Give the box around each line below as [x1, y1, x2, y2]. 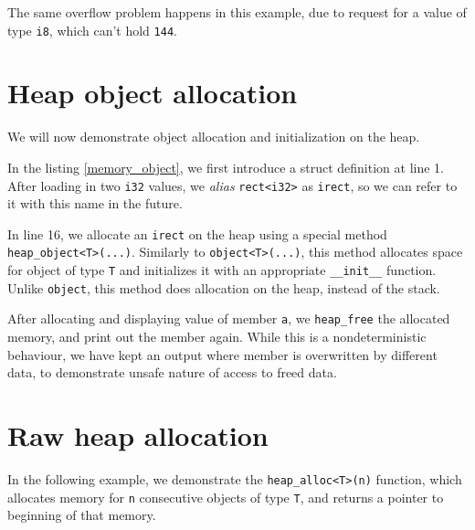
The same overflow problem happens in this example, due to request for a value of [7, 3, 467, 21]
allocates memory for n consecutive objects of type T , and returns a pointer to [7, 487, 444, 506]
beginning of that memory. [7, 505, 156, 525]
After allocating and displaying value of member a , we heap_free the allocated [7, 309, 450, 328]
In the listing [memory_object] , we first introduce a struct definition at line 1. [7, 157, 444, 176]
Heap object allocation [7, 74, 298, 111]
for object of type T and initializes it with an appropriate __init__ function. [7, 260, 437, 280]
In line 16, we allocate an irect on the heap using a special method [7, 224, 387, 243]
